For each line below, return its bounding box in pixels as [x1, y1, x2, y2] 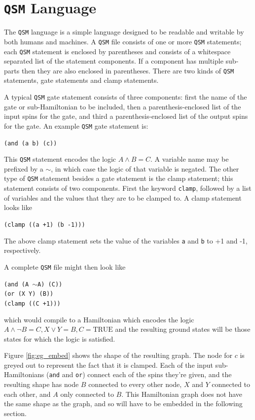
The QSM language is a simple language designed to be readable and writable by [4, 27, 244, 37]
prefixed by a [4, 163, 43, 174]
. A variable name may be [150, 154, 229, 164]
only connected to [60, 388, 114, 399]
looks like [4, 202, 32, 212]
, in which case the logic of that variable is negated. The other [51, 163, 239, 174]
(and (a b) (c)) [4, 140, 57, 147]
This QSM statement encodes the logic [4, 154, 116, 164]
